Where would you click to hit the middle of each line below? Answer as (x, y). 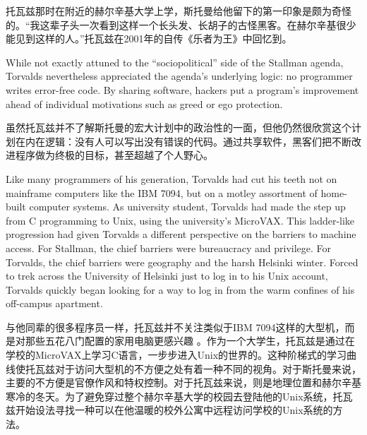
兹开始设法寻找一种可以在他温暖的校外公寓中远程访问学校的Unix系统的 (169, 410)
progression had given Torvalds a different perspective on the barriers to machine (181, 234)
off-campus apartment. (54, 303)
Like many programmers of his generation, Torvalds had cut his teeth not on (172, 178)
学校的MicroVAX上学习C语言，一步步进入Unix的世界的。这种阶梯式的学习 (176, 355)
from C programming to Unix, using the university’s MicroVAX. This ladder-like (180, 220)
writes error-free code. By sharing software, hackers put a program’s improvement (182, 89)
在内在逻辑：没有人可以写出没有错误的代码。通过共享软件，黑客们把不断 (183, 141)
